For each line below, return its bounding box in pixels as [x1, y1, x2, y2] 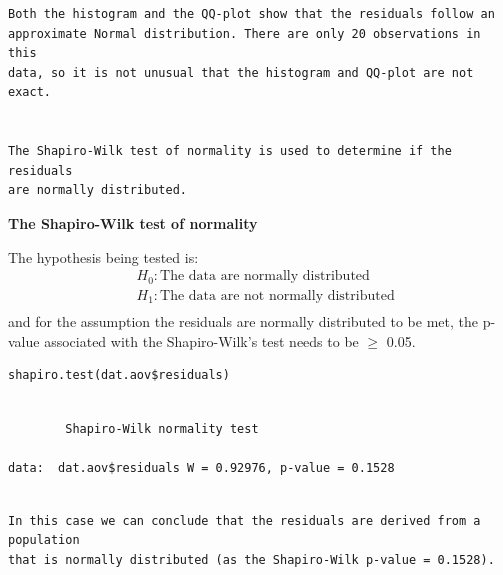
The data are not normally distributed [160, 288, 395, 303]
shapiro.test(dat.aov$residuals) [8, 368, 230, 383]
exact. [8, 85, 51, 100]
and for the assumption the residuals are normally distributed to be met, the [8, 311, 478, 332]
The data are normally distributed [160, 269, 370, 284]
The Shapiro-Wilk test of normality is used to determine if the [8, 144, 452, 159]
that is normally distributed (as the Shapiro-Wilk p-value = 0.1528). [8, 553, 495, 568]
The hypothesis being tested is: [8, 246, 199, 267]
